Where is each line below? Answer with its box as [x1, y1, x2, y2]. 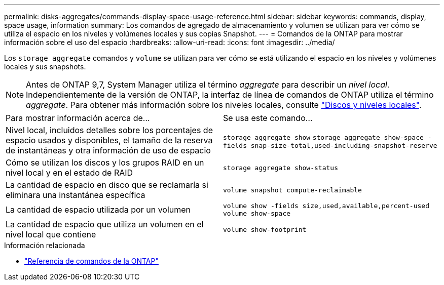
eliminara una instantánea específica [6, 190, 145, 200]
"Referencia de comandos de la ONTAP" [24, 257, 159, 265]
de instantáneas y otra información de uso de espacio [6, 145, 211, 155]
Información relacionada [4, 241, 85, 250]
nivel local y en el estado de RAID [6, 168, 133, 178]
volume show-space [223, 210, 291, 217]
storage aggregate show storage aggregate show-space [223, 133, 424, 141]
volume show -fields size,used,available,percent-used [223, 202, 429, 210]
